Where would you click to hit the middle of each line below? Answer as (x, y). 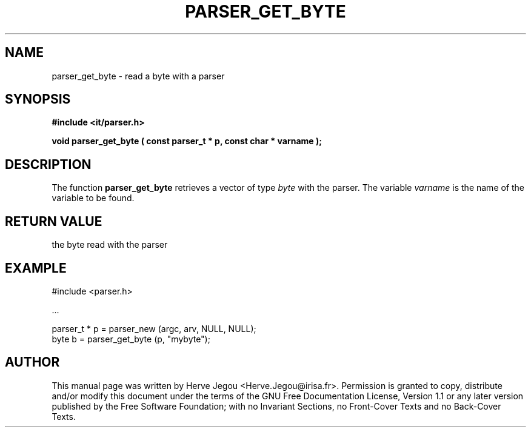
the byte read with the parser (110, 245)
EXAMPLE (36, 268)
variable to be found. (93, 198)
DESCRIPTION (48, 164)
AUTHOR (32, 362)
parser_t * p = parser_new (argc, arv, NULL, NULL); (154, 328)
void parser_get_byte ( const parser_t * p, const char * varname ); (187, 141)
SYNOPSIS (38, 99)
